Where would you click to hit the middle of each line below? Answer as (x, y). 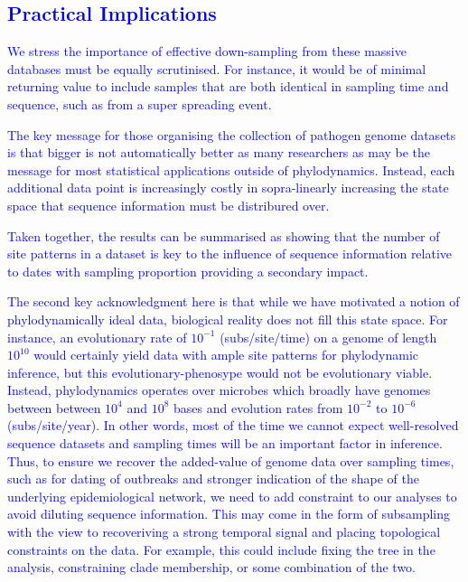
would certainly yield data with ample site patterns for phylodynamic (226, 355)
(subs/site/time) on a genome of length (328, 337)
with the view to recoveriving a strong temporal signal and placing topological (224, 532)
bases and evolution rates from (258, 407)
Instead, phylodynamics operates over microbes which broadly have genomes (219, 390)
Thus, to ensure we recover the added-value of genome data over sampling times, (231, 460)
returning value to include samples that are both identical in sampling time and (228, 86)
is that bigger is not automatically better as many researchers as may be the (219, 152)
